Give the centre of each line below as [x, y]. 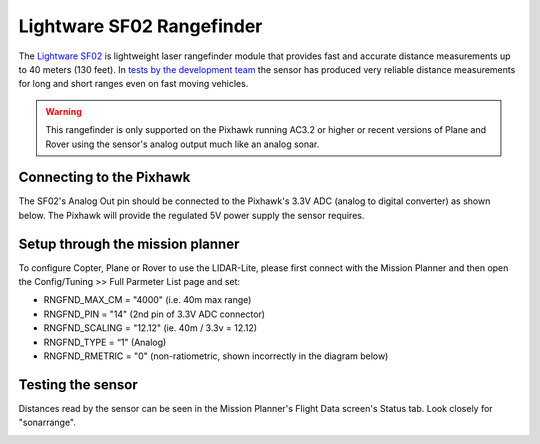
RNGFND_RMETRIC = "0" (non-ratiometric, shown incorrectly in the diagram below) [216, 356]
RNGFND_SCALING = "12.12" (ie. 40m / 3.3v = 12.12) [150, 328]
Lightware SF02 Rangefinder [140, 26]
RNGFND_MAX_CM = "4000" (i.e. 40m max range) [147, 300]
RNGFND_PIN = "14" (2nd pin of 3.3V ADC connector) [154, 314]
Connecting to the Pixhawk [104, 177]
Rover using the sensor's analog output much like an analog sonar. [182, 144]
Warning [63, 111]
